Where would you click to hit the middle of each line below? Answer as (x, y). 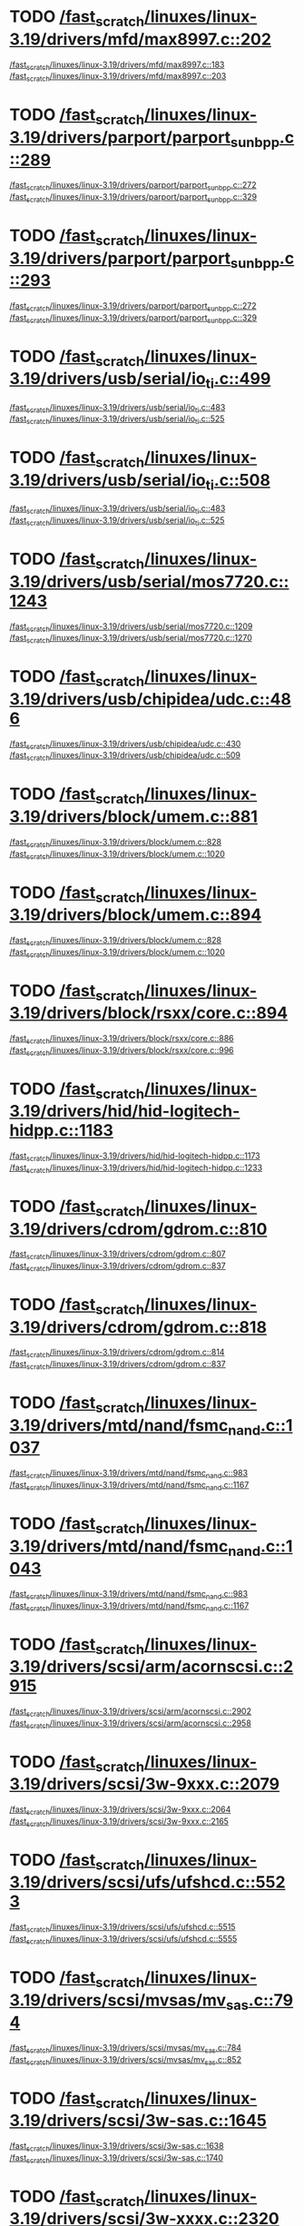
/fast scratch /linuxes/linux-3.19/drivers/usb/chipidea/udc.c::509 (125, 757)
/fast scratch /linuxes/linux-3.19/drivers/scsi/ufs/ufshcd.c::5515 (123, 1928)
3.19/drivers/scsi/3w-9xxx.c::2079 (144, 1784)
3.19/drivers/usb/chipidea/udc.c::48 (151, 699)
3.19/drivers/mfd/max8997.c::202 (141, 39)
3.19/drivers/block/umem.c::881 (134, 817)
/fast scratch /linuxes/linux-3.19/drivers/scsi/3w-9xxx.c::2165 (119, 1822)
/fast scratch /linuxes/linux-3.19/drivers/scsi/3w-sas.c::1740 (117, 2158)
